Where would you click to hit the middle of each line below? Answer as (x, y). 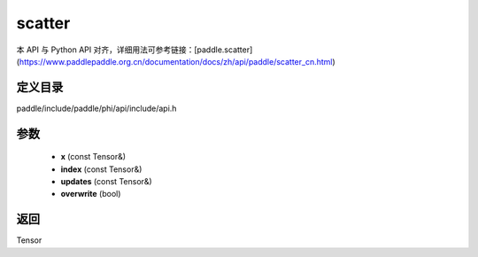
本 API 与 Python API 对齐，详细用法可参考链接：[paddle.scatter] (135, 50)
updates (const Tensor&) (106, 182)
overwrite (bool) (91, 194)
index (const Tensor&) (101, 169)
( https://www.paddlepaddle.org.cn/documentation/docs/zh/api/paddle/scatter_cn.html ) (176, 61)
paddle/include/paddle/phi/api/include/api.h (96, 108)
